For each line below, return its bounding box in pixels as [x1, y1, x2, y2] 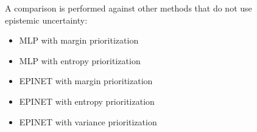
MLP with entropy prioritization [19, 54, 141, 67]
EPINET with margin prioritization [19, 74, 153, 87]
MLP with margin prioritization [19, 34, 139, 47]
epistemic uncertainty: [5, 13, 88, 26]
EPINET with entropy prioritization [19, 94, 155, 107]
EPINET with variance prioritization [19, 115, 157, 128]
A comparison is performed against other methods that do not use [5, 2, 252, 14]
